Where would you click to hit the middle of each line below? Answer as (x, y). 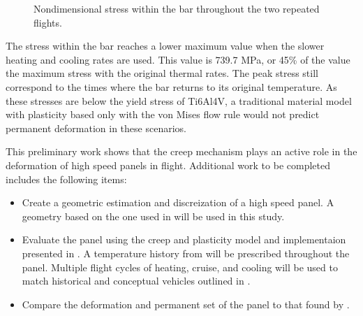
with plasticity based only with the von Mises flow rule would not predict (163, 114)
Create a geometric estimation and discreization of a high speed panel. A (178, 202)
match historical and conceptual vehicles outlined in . (136, 281)
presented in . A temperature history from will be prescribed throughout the (186, 253)
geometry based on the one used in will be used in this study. (153, 216)
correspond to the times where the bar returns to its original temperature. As (171, 86)
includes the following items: (66, 179)
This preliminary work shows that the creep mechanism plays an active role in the (181, 151)
